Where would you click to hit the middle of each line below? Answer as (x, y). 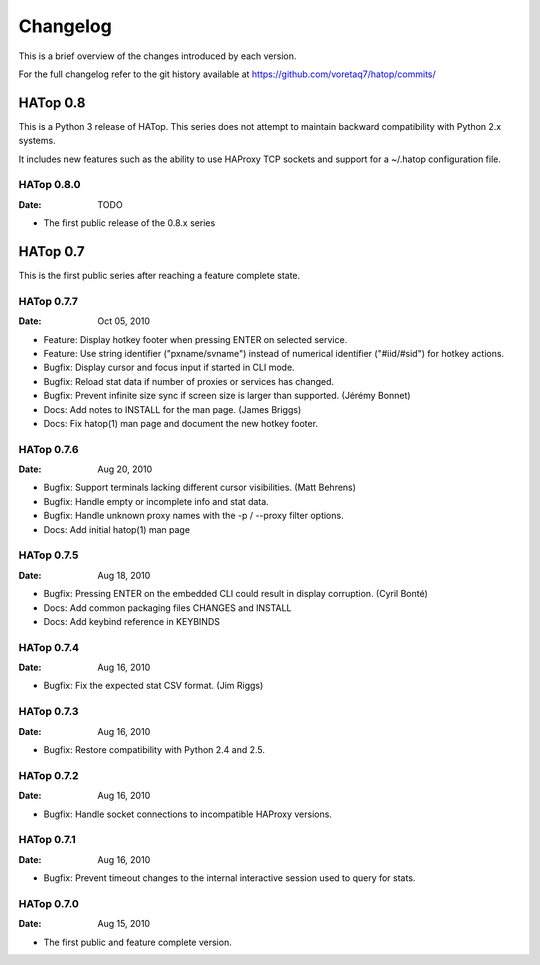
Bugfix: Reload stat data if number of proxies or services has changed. (189, 381)
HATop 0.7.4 (49, 647)
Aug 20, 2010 (125, 469)
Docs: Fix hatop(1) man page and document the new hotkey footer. (181, 423)
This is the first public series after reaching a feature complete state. (159, 276)
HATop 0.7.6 (48, 449)
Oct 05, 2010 (123, 321)
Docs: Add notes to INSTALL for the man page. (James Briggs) (172, 409)
